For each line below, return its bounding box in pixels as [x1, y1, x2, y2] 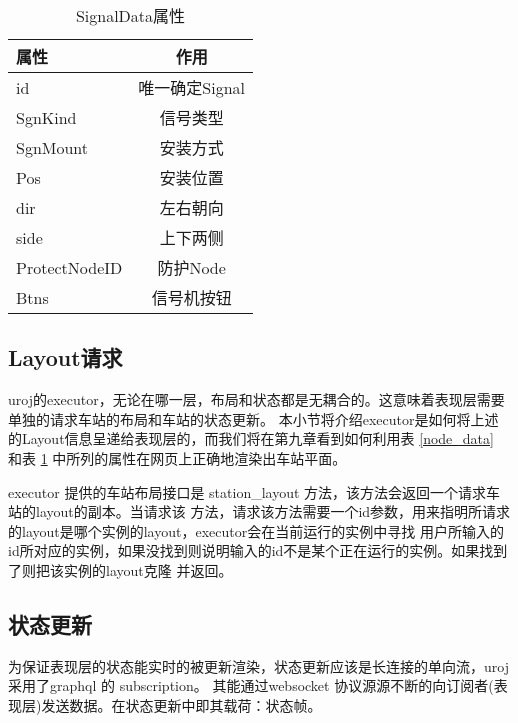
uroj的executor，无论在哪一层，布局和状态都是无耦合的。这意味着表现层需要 [8, 389, 505, 410]
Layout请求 [8, 342, 123, 373]
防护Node [157, 256, 226, 279]
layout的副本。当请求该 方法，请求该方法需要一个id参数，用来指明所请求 [35, 501, 511, 522]
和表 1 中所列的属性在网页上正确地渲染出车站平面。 [8, 447, 347, 468]
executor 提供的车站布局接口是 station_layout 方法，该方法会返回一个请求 [8, 481, 487, 502]
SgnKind [16, 105, 77, 129]
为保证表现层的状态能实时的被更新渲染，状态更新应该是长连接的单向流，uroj [8, 655, 509, 676]
